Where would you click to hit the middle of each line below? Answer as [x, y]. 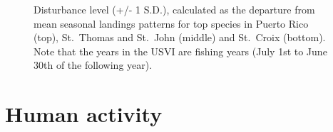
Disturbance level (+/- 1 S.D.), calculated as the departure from [174, 9]
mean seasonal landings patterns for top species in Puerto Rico [171, 23]
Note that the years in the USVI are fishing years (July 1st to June [180, 51]
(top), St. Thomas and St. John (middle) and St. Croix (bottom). [180, 37]
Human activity [84, 114]
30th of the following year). [93, 65]
